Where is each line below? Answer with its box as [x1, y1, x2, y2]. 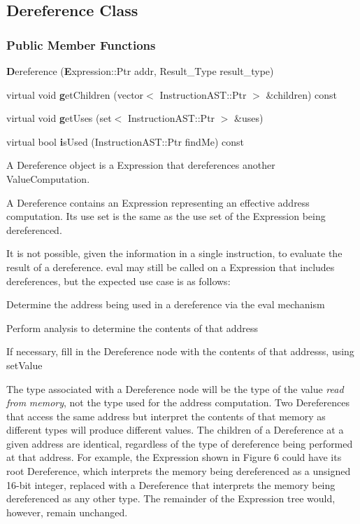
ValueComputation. [6, 171, 90, 186]
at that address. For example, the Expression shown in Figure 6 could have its [6, 450, 342, 464]
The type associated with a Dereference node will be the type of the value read [6, 381, 344, 396]
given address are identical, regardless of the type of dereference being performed [6, 436, 353, 450]
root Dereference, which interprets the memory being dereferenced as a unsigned [6, 464, 351, 478]
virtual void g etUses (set [6, 111, 112, 125]
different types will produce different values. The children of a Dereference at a [6, 422, 344, 437]
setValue [6, 357, 43, 372]
